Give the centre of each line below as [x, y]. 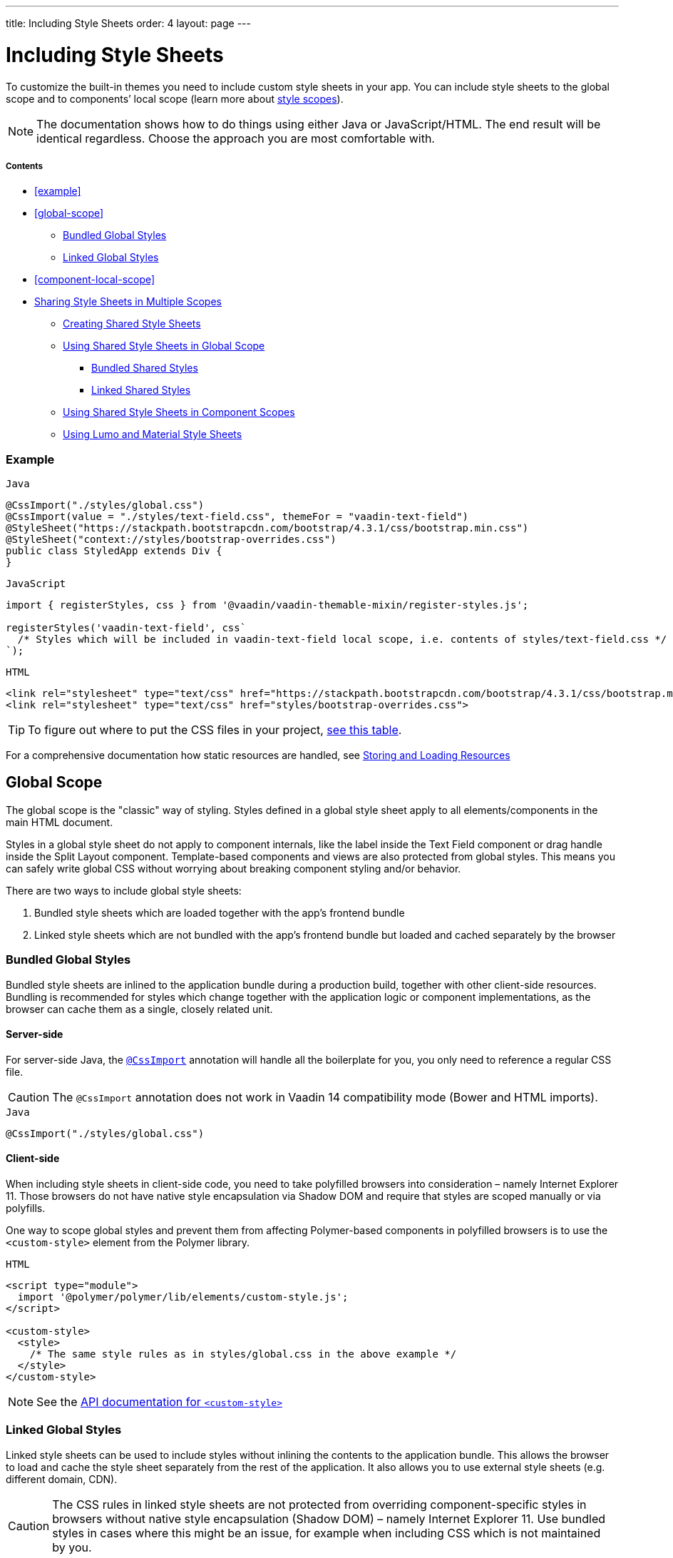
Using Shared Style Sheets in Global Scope [164, 346]
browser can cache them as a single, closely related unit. [139, 1009]
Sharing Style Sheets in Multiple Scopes [128, 302]
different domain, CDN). [62, 1479]
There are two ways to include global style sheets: [124, 890]
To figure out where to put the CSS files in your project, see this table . [215, 730]
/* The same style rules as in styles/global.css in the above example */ [243, 1354]
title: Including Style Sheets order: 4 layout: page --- [128, 23]
